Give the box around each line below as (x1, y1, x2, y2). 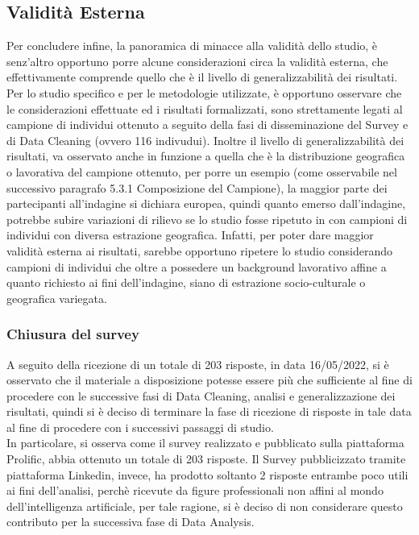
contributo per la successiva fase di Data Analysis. (6, 513, 255, 530)
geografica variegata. (6, 289, 107, 306)
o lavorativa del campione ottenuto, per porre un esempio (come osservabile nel (6, 163, 397, 180)
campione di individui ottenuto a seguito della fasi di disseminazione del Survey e (6, 116, 409, 133)
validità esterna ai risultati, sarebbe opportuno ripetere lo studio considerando (6, 242, 393, 259)
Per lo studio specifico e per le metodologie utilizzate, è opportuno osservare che (6, 84, 402, 101)
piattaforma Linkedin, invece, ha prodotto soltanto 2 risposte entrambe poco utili (6, 466, 409, 483)
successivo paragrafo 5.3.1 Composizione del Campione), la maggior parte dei (6, 179, 388, 196)
